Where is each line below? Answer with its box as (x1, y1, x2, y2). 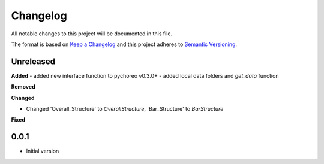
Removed (11, 83, 35, 90)
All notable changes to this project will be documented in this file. (11, 30, 173, 37)
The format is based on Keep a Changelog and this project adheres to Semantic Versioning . (11, 41, 237, 48)
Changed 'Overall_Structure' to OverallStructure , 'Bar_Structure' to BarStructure (26, 105, 224, 113)
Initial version (26, 147, 59, 155)
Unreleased (11, 56, 56, 66)
